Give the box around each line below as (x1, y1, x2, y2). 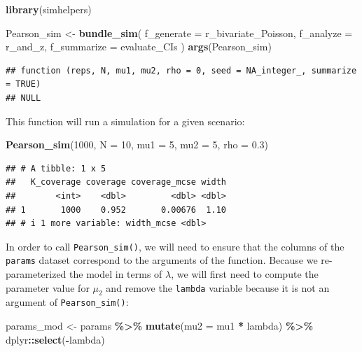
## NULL (6, 92, 41, 103)
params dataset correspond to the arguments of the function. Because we (6, 253, 318, 267)
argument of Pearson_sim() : (6, 295, 129, 309)
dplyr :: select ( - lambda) (6, 332, 105, 346)
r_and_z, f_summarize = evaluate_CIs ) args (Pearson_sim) (6, 39, 272, 54)
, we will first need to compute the (171, 267, 319, 281)
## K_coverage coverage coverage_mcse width (6, 177, 226, 188)
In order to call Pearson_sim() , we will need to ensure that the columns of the (6, 239, 344, 253)
